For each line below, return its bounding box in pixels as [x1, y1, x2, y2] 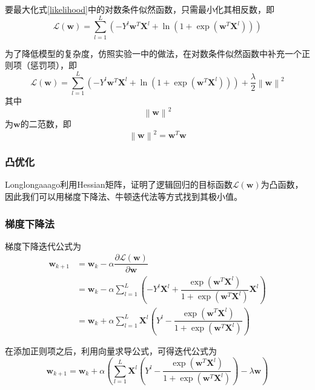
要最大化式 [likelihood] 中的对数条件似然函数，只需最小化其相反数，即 [5, 3, 274, 15]
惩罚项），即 [30, 59, 77, 71]
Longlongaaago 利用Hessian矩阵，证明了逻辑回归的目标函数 [5, 178, 233, 191]
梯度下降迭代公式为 [5, 239, 81, 252]
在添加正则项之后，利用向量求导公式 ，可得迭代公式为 [5, 345, 217, 357]
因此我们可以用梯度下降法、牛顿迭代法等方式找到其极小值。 [5, 190, 242, 203]
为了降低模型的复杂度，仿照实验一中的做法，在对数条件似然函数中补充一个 [5, 47, 302, 59]
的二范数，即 [20, 117, 71, 130]
